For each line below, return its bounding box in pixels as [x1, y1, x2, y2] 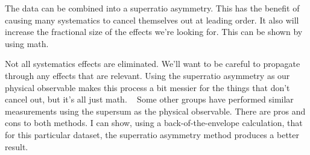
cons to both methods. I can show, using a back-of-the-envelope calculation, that [5, 116, 303, 129]
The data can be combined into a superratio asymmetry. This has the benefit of [5, 2, 300, 14]
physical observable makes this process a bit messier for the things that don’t [5, 81, 290, 93]
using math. [5, 37, 49, 49]
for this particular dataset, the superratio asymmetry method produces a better [5, 128, 299, 141]
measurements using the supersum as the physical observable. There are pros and [5, 104, 306, 117]
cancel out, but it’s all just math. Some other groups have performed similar [5, 93, 294, 106]
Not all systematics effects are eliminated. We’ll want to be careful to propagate [5, 57, 300, 70]
